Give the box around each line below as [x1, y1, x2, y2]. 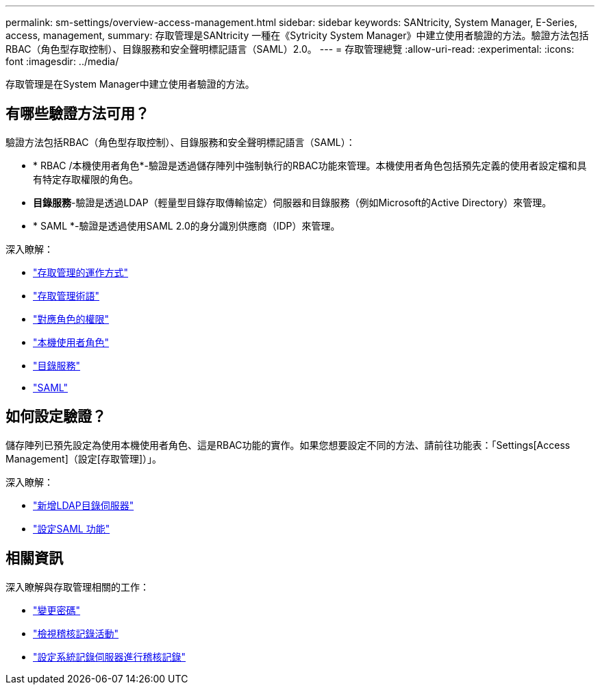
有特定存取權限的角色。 [33, 173, 138, 185]
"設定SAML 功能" [33, 522, 110, 534]
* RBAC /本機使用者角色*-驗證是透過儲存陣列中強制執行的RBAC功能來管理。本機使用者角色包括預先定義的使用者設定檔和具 [33, 159, 587, 171]
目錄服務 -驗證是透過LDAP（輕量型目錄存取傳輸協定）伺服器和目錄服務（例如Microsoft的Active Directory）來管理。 [33, 196, 552, 208]
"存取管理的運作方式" [33, 266, 129, 278]
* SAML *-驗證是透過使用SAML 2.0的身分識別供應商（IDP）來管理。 [33, 219, 340, 232]
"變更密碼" [33, 604, 81, 616]
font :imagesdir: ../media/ [5, 56, 119, 67]
